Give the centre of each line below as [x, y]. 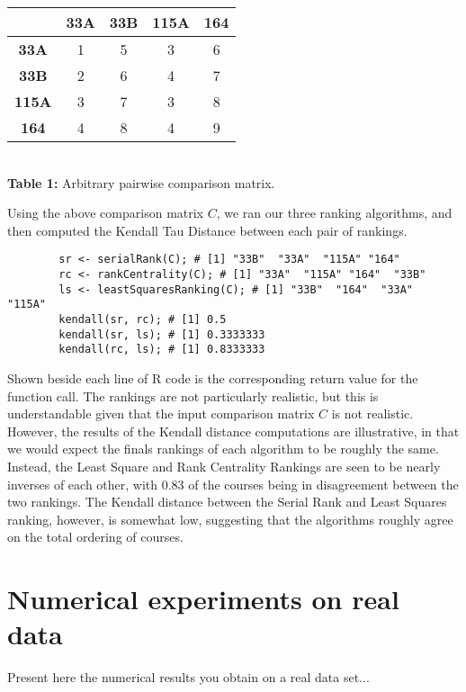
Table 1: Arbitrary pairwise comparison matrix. [141, 182]
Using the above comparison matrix [106, 213]
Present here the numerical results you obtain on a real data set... [188, 677]
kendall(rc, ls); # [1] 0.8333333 [162, 350]
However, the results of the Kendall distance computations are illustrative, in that [233, 431]
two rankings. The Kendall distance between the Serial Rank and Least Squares [227, 502]
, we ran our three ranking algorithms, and [334, 213]
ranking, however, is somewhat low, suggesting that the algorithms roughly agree [230, 519]
